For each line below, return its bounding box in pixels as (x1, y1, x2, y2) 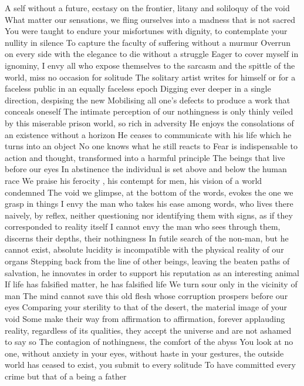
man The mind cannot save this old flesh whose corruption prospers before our (5, 289, 288, 301)
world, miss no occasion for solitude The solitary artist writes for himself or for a (5, 71, 296, 83)
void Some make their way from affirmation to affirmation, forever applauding (5, 313, 285, 325)
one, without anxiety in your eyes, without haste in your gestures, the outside (5, 347, 284, 359)
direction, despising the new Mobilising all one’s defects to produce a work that (5, 93, 291, 106)
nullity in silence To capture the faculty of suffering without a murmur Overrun (5, 36, 291, 48)
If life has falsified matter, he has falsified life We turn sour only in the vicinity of (5, 278, 298, 290)
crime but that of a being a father (5, 370, 127, 382)
